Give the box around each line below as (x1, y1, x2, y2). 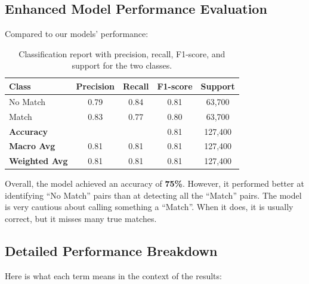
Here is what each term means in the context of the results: (5, 269, 222, 282)
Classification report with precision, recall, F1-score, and (18, 47, 225, 60)
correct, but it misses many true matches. (5, 212, 157, 225)
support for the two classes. (72, 59, 172, 72)
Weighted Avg (9, 155, 68, 167)
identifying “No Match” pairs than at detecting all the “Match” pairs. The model (5, 189, 302, 201)
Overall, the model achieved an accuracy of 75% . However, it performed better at (5, 177, 304, 190)
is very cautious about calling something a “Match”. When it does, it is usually (5, 200, 293, 213)
